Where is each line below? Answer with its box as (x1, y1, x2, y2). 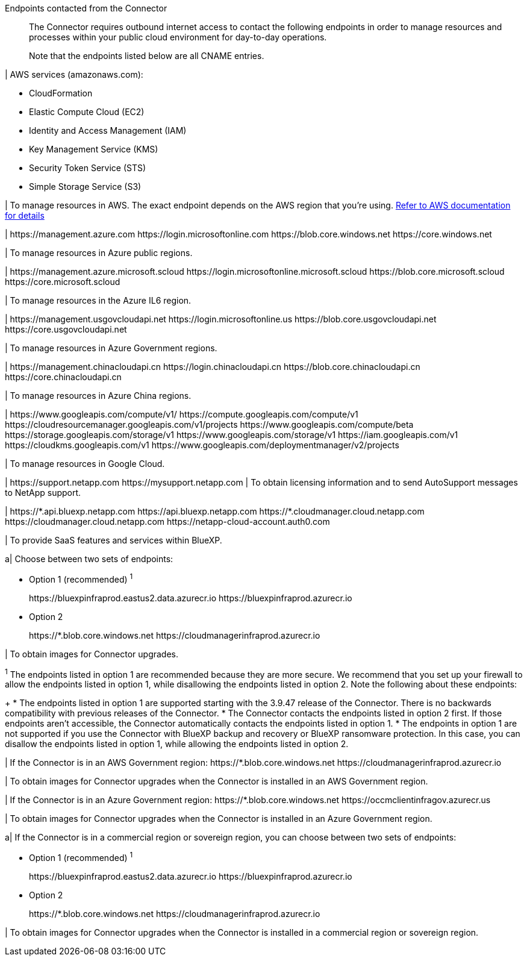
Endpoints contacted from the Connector (5, 3, 167, 13)
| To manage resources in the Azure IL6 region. (5, 295, 192, 305)
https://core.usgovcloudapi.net (5, 324, 127, 334)
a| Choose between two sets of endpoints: (5, 554, 173, 564)
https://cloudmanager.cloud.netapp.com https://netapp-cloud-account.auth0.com (5, 516, 330, 527)
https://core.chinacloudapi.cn (5, 372, 122, 382)
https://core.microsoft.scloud (5, 277, 120, 287)
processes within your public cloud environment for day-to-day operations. (29, 32, 327, 42)
